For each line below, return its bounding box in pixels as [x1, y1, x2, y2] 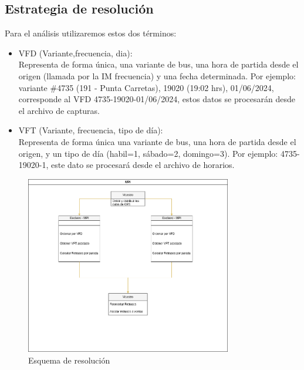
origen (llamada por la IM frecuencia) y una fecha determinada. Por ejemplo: [18, 69, 296, 82]
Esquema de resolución [28, 354, 110, 366]
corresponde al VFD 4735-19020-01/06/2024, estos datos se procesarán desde [18, 93, 295, 105]
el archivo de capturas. [18, 104, 100, 116]
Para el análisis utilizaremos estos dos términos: [5, 27, 177, 39]
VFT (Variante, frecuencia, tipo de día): [18, 124, 163, 136]
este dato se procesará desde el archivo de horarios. [51, 159, 235, 171]
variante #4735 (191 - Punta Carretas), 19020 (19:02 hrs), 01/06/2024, [18, 81, 274, 93]
